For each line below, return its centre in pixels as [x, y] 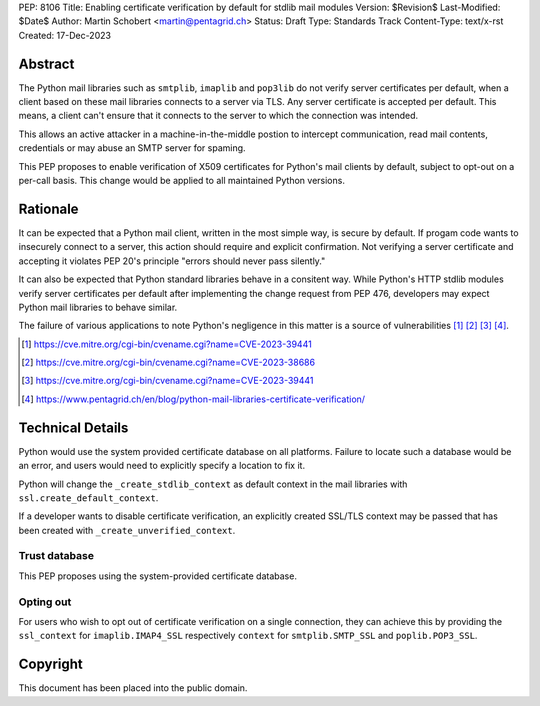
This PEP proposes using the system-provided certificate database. [157, 576]
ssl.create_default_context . [88, 497]
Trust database [56, 556]
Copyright [51, 664]
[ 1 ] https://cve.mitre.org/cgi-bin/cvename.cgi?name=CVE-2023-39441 [166, 344]
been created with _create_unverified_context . [127, 530]
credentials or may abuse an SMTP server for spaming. [132, 148]
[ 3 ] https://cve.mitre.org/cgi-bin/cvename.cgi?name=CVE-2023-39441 [167, 381]
